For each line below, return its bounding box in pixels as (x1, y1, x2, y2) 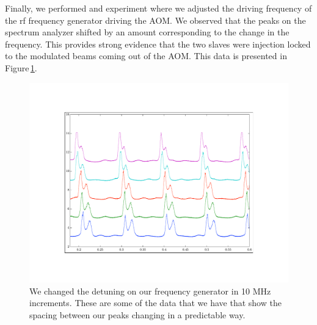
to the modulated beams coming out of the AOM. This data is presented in (5, 49, 287, 62)
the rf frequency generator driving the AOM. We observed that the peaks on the (5, 13, 306, 26)
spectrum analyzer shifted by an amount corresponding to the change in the (5, 26, 290, 38)
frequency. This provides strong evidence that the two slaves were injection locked (5, 37, 311, 50)
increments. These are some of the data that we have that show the (29, 296, 282, 309)
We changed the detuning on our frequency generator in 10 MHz (29, 284, 271, 297)
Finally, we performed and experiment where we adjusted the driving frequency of (5, 2, 312, 14)
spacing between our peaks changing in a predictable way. (29, 308, 246, 321)
